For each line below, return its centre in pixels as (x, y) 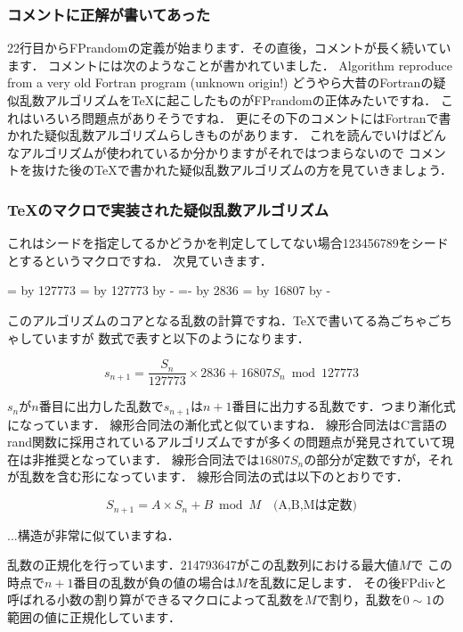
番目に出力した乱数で (101, 406)
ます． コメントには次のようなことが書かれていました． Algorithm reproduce (230, 65)
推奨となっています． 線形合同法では (151, 459)
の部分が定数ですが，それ (378, 459)
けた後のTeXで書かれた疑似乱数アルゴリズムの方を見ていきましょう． (248, 170)
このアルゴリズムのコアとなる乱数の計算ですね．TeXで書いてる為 (199, 320)
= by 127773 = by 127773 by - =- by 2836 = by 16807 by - (169, 290)
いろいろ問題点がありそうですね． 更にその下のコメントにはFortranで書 (241, 117)
